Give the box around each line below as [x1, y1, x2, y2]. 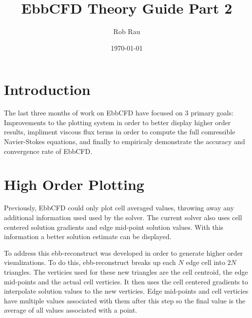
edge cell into [186, 257, 225, 267]
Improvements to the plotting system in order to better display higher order [4, 117, 231, 127]
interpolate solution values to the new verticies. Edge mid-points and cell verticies [4, 286, 249, 296]
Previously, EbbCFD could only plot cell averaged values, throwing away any [4, 203, 234, 213]
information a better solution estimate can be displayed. [4, 231, 172, 242]
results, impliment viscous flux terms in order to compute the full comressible [4, 127, 235, 137]
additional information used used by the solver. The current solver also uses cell [4, 212, 242, 222]
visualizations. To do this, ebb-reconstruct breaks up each [4, 257, 176, 267]
